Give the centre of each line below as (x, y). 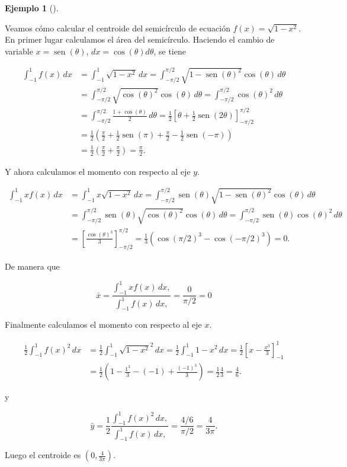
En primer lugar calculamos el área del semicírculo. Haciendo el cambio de (140, 39)
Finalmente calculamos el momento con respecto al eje (103, 324)
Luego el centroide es (43, 455)
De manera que (32, 266)
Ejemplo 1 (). (32, 8)
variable (19, 51)
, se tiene (170, 51)
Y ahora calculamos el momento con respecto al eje (98, 171)
